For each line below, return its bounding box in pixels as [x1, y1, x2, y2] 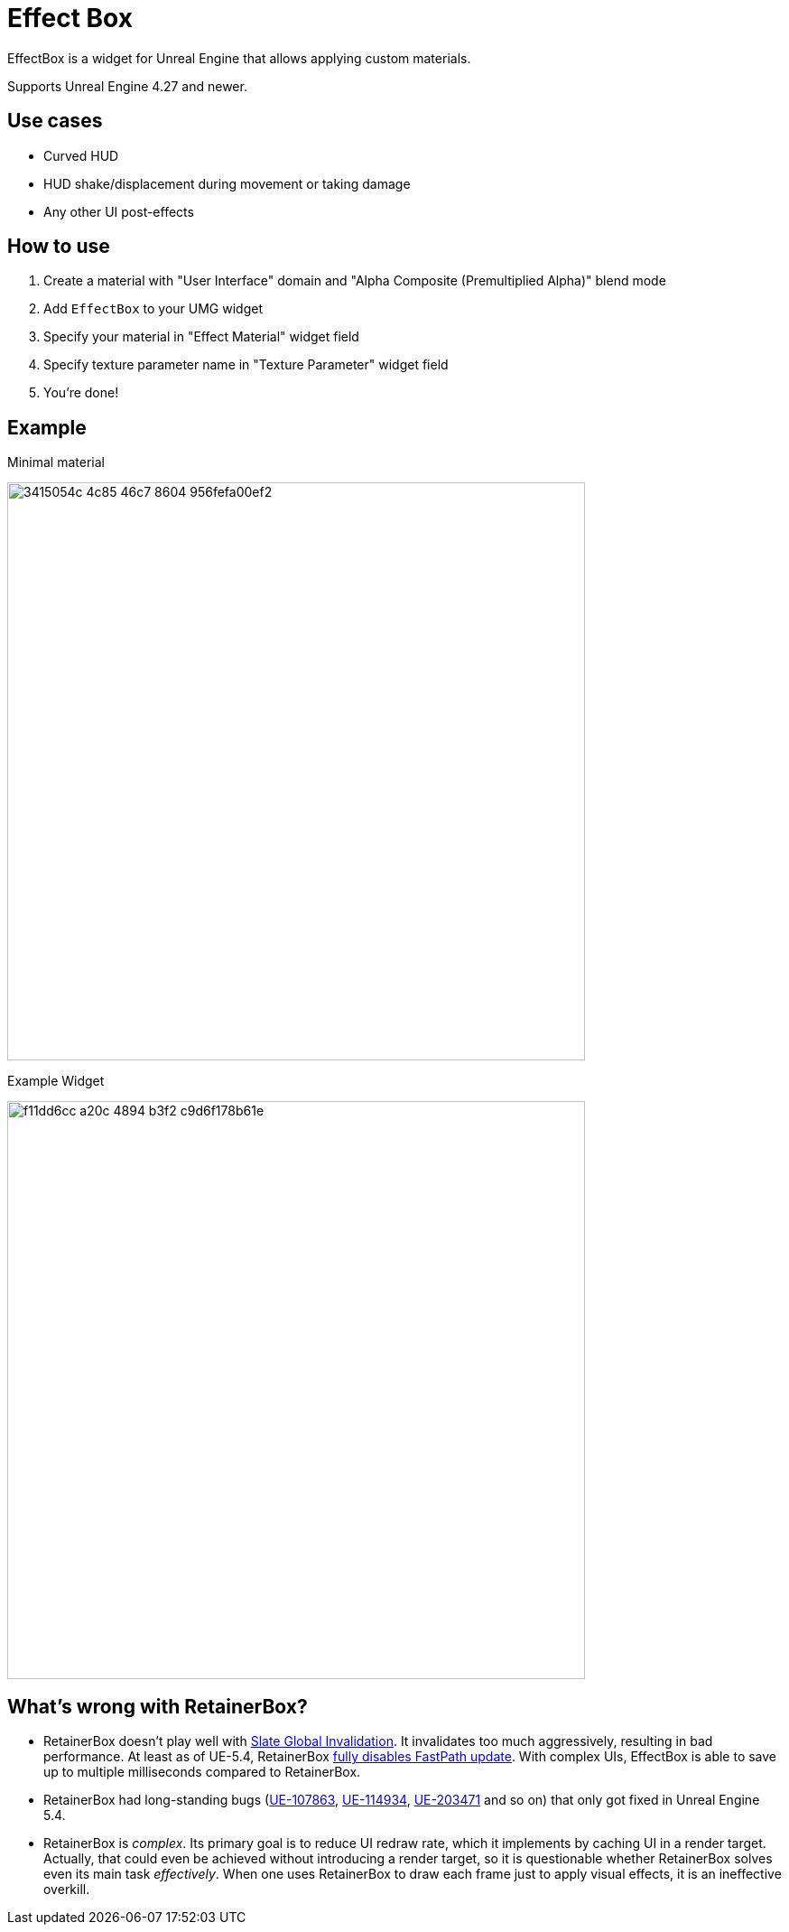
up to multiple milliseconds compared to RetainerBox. [43, 1764, 361, 1780]
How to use [7, 235, 110, 258]
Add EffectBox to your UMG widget [43, 301, 263, 317]
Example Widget [7, 1073, 105, 1089]
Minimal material [7, 454, 105, 471]
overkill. [43, 1881, 90, 1898]
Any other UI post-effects [43, 203, 194, 219]
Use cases [7, 109, 103, 133]
